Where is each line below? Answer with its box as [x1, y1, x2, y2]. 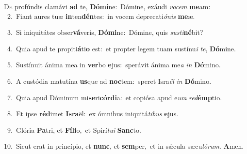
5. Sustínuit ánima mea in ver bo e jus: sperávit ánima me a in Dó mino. [7, 60, 221, 70]
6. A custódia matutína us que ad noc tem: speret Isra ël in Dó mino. [7, 76, 212, 86]
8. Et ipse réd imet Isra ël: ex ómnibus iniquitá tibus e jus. [7, 108, 179, 119]
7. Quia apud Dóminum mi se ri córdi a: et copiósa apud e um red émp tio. [7, 92, 222, 102]
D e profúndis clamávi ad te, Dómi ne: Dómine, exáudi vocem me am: [4, 1, 211, 11]
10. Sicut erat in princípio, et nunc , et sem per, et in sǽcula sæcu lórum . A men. [4, 141, 244, 151]
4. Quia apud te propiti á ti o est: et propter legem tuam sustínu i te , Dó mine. [7, 43, 236, 53]
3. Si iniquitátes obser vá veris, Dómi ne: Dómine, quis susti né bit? [7, 27, 203, 37]
